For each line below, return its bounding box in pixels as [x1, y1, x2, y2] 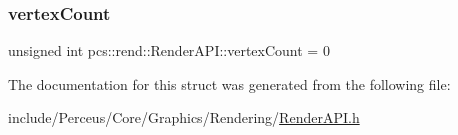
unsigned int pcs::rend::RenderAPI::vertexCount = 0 [8, 40, 330, 61]
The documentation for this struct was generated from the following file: [8, 73, 451, 94]
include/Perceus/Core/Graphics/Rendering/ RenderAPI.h [8, 107, 360, 128]
